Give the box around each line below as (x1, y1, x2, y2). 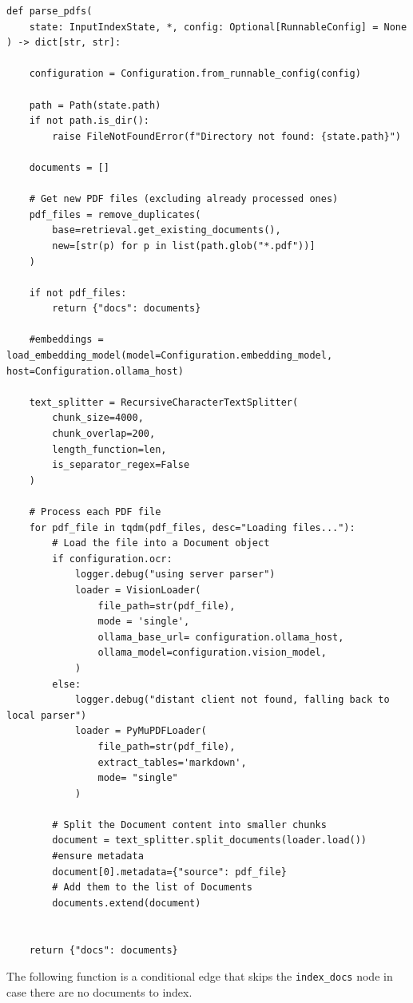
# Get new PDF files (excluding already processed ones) (29, 193, 339, 205)
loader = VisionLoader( (74, 584, 201, 596)
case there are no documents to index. (6, 983, 193, 1000)
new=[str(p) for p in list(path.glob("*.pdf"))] (52, 240, 316, 252)
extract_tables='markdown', (97, 756, 247, 768)
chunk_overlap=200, (52, 428, 156, 440)
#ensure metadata (52, 850, 144, 862)
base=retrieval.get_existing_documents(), (52, 224, 281, 236)
